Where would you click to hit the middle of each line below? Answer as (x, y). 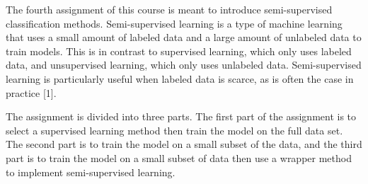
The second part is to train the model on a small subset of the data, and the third (184, 144)
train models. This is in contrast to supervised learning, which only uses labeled (179, 51)
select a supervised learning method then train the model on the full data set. (174, 130)
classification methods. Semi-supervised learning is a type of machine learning (174, 23)
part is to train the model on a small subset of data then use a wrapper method (179, 157)
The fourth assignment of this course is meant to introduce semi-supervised (169, 9)
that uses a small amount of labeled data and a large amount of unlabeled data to (184, 37)
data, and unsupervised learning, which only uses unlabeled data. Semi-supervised (184, 65)
